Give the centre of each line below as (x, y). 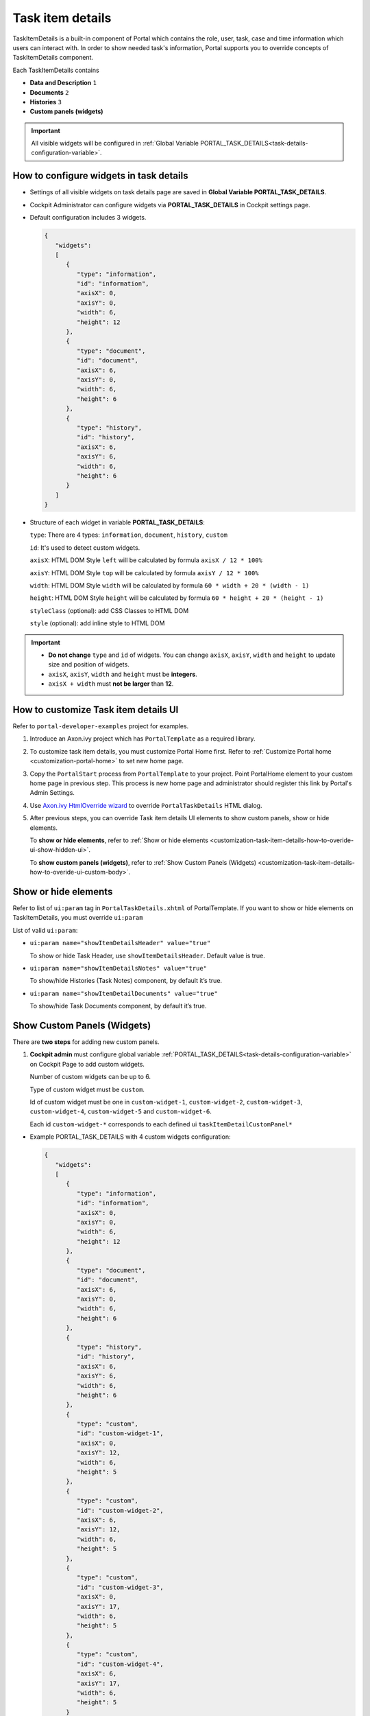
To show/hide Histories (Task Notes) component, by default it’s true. (126, 981)
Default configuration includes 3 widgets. (88, 218)
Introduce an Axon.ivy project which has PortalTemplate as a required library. (143, 739)
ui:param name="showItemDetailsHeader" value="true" (120, 943)
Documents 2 (49, 92)
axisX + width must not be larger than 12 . (111, 684)
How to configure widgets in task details (100, 176)
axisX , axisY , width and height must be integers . (123, 674)
